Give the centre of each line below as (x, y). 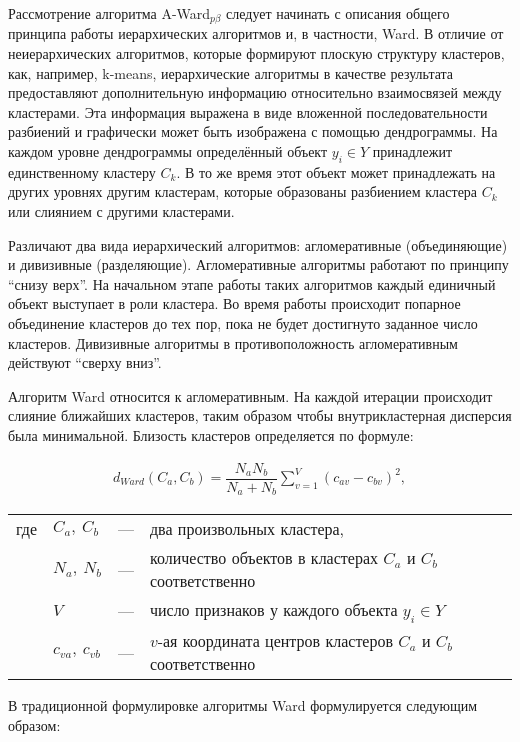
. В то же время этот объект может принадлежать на (336, 171)
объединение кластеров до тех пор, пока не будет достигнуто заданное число (243, 322)
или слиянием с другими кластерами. (121, 211)
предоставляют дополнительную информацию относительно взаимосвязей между (255, 92)
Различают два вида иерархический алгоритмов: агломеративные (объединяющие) (258, 244)
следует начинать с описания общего (338, 13)
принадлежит (412, 151)
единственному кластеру (82, 171)
